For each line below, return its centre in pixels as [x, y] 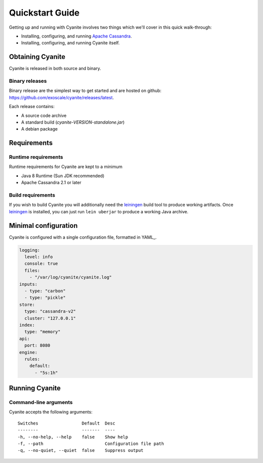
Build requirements [32, 195]
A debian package [39, 129]
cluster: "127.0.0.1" [50, 318]
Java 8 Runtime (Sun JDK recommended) [63, 176]
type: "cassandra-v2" [50, 311]
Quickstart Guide [44, 13]
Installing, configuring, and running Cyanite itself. [70, 43]
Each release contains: [32, 107]
